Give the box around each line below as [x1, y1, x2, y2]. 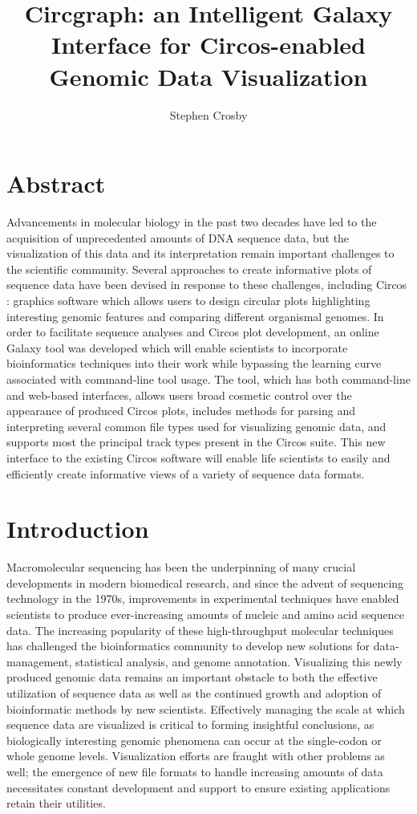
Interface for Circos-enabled [51, 28, 366, 61]
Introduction [6, 512, 149, 545]
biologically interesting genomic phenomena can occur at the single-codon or [6, 731, 382, 748]
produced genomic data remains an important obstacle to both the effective [6, 669, 378, 686]
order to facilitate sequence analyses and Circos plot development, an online [6, 324, 379, 340]
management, [6, 653, 72, 670]
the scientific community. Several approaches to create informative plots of [6, 260, 372, 277]
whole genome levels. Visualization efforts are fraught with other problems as [6, 747, 385, 764]
